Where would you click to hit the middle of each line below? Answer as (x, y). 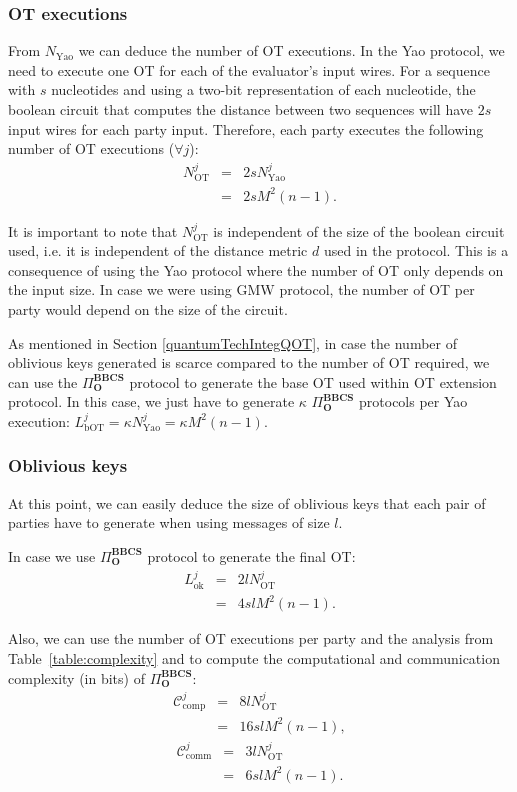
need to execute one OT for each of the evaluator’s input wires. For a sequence (249, 69)
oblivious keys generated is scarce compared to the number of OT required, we (249, 362)
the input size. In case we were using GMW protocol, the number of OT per (241, 289)
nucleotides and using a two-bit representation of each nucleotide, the (263, 89)
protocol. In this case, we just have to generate (151, 401)
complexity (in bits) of (76, 677)
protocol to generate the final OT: (251, 555)
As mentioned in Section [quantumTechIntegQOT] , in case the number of (232, 342)
